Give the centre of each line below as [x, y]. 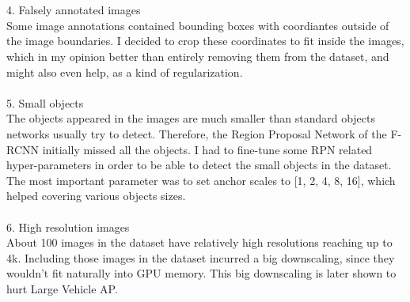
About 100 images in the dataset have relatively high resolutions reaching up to [199, 242]
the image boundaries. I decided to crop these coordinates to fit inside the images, [205, 41]
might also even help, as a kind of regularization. [125, 72]
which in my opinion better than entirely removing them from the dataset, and [198, 56]
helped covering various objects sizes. [96, 196]
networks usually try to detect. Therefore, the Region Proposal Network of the [197, 133]
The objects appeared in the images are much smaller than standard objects [191, 118]
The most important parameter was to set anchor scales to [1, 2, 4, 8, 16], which [201, 180]
